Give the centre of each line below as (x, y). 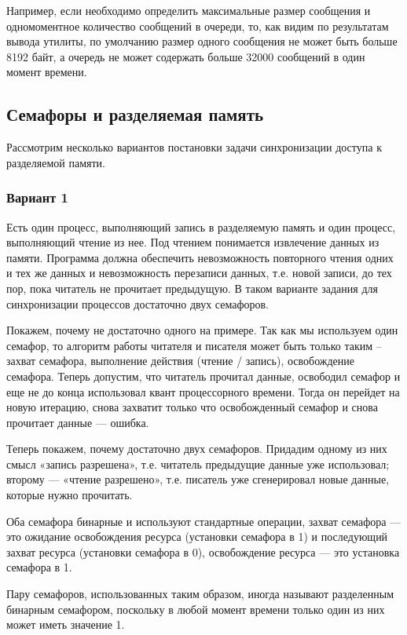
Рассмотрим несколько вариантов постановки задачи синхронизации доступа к (194, 147)
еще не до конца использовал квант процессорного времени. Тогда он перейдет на (203, 391)
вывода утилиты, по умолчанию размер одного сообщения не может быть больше (202, 41)
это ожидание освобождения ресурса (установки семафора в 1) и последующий (197, 536)
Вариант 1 (37, 197)
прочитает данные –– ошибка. (78, 422)
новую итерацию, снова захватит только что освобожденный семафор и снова (192, 407)
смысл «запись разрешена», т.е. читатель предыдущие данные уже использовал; (198, 463)
